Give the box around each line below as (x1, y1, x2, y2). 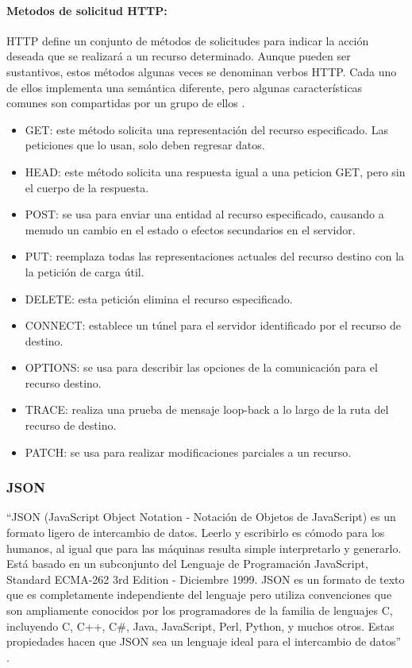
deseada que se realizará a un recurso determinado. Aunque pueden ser (6, 48, 351, 64)
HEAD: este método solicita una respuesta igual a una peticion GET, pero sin (25, 163, 406, 180)
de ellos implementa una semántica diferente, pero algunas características (6, 79, 363, 95)
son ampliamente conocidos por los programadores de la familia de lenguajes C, (6, 602, 393, 619)
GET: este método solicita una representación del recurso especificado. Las (25, 121, 389, 137)
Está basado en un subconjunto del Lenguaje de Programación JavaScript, (6, 555, 368, 572)
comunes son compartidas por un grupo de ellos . (6, 95, 245, 111)
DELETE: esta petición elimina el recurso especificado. (25, 290, 293, 307)
